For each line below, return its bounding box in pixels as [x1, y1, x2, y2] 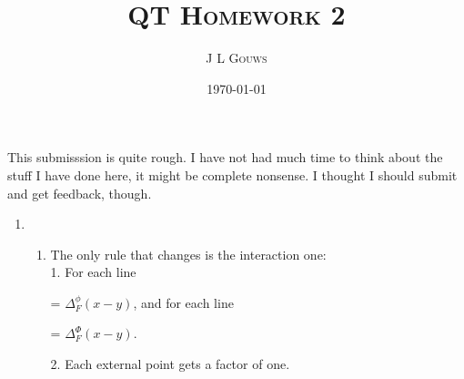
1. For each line [50, 262, 136, 282]
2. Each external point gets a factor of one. [50, 354, 290, 374]
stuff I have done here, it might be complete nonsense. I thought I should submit [7, 165, 458, 184]
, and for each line [133, 292, 234, 312]
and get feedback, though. [7, 183, 152, 202]
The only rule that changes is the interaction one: [50, 244, 327, 263]
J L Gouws [206, 48, 267, 67]
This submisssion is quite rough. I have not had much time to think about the [7, 148, 443, 167]
